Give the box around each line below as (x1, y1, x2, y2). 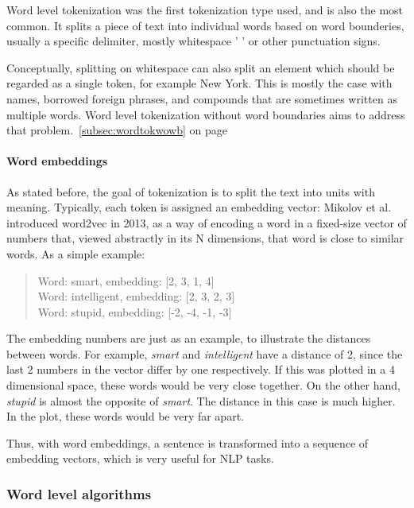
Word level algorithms (6, 483, 152, 503)
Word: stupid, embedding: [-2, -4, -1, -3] (37, 303, 232, 320)
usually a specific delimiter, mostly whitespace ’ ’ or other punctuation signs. (6, 33, 381, 49)
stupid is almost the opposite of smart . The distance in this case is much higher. (6, 392, 396, 409)
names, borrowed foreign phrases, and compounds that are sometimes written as (6, 90, 397, 107)
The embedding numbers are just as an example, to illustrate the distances (6, 330, 371, 347)
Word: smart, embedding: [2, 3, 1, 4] (37, 272, 215, 289)
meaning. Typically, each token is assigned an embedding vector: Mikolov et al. (6, 199, 392, 215)
